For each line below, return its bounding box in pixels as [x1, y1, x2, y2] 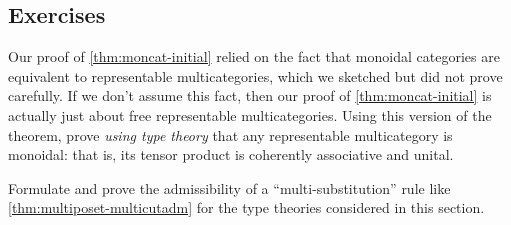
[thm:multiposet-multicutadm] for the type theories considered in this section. [8, 197, 485, 218]
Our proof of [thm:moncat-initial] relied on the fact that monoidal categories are [8, 46, 500, 67]
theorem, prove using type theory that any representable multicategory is [8, 124, 453, 145]
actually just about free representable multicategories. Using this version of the [8, 104, 492, 125]
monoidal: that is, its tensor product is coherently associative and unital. [8, 144, 454, 165]
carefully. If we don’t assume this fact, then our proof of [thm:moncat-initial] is [8, 85, 492, 106]
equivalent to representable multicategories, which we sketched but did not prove [8, 65, 503, 86]
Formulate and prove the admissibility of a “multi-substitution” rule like [8, 177, 451, 198]
